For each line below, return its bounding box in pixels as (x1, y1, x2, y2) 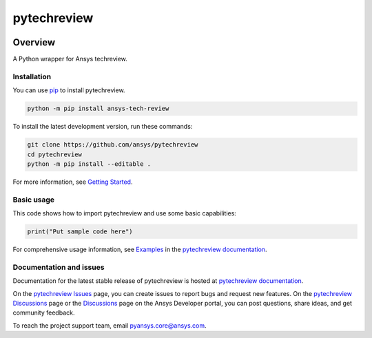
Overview (12, 36, 56, 48)
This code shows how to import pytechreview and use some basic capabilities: (12, 209, 237, 218)
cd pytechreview (27, 150, 83, 158)
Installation (12, 72, 52, 81)
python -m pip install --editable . (27, 160, 152, 168)
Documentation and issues (12, 262, 105, 272)
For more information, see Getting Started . (12, 178, 133, 186)
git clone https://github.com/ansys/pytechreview (27, 141, 198, 149)
